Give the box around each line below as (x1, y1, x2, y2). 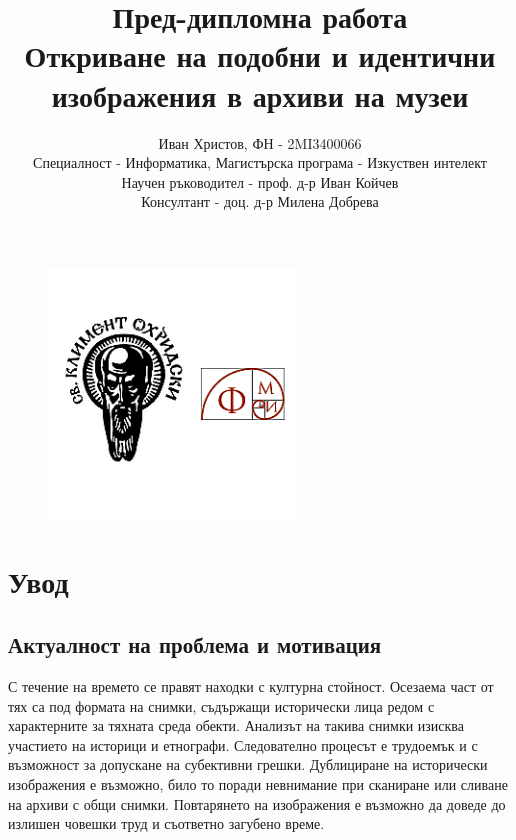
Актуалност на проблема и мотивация (8, 629, 382, 660)
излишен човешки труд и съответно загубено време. (8, 813, 325, 834)
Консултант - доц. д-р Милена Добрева (141, 191, 379, 212)
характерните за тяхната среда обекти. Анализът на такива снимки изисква (8, 715, 465, 736)
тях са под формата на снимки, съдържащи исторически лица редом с (8, 695, 435, 716)
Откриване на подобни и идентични (24, 35, 496, 76)
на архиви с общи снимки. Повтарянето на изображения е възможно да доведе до (8, 793, 506, 814)
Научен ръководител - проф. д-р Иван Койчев (121, 171, 399, 192)
